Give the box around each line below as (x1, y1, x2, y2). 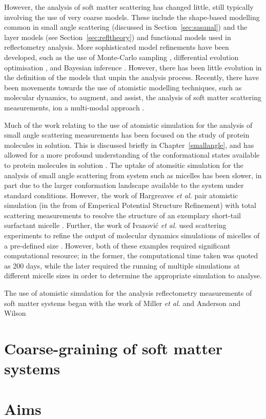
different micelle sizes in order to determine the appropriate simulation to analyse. (4, 270, 262, 281)
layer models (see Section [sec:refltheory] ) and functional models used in (4, 31, 231, 42)
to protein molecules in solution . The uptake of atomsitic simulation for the (4, 159, 243, 170)
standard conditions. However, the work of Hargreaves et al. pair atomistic (4, 189, 238, 200)
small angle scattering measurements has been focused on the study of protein (4, 129, 250, 140)
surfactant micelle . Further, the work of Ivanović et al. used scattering (4, 220, 227, 231)
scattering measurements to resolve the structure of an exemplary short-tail (4, 209, 241, 220)
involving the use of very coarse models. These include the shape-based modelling (4, 11, 260, 22)
